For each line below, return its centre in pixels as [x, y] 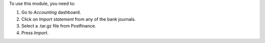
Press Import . [35, 33]
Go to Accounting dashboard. [51, 13]
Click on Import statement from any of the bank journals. [79, 19]
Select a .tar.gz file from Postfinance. [59, 26]
